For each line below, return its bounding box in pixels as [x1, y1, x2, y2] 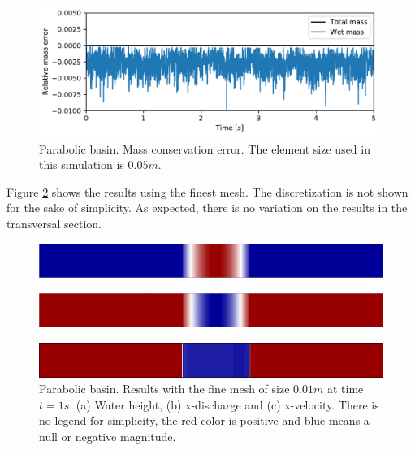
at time [326, 380, 364, 397]
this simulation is [39, 156, 124, 173]
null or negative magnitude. [39, 428, 176, 445]
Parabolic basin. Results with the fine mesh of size [39, 380, 290, 397]
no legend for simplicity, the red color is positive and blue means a [39, 412, 370, 429]
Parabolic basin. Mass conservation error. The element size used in [39, 140, 370, 157]
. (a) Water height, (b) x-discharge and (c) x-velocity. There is [69, 396, 379, 413]
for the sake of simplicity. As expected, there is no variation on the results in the [6, 199, 408, 216]
